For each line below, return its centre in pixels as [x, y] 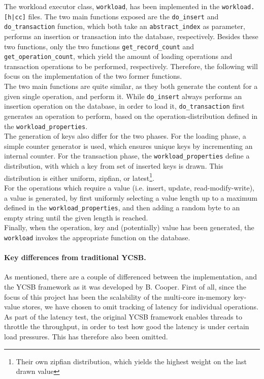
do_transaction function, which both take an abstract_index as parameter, [125, 26]
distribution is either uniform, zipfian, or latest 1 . [79, 177]
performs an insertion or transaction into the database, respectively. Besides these [131, 36]
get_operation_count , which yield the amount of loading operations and [118, 56]
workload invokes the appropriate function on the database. [97, 237]
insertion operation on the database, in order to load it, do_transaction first [124, 106]
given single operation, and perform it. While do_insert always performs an [123, 96]
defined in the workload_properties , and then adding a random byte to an [122, 208]
